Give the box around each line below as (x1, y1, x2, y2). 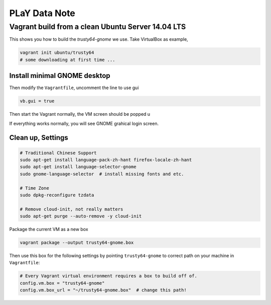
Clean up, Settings (9, 133, 69, 142)
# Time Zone (20, 185, 50, 191)
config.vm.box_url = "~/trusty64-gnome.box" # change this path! (20, 287, 187, 293)
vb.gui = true (20, 98, 55, 104)
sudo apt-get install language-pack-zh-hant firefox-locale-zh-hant (20, 157, 192, 163)
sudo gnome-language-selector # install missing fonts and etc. (20, 171, 184, 177)
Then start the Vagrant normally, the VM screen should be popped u (9, 111, 151, 117)
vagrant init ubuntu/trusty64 (20, 50, 94, 55)
